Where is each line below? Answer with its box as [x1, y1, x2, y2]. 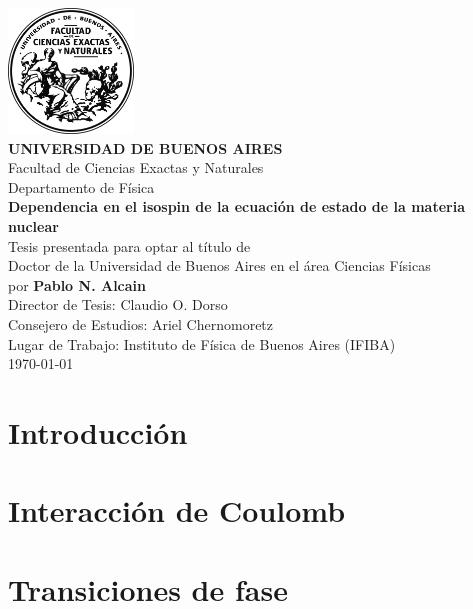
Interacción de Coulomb [8, 490, 346, 531]
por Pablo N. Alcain [8, 274, 146, 295]
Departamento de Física [8, 176, 155, 197]
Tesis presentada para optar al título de [8, 235, 251, 256]
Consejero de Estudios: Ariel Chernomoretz [8, 313, 274, 334]
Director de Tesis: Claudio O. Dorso [8, 294, 228, 315]
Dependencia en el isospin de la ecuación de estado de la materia [8, 196, 465, 217]
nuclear [8, 215, 59, 236]
